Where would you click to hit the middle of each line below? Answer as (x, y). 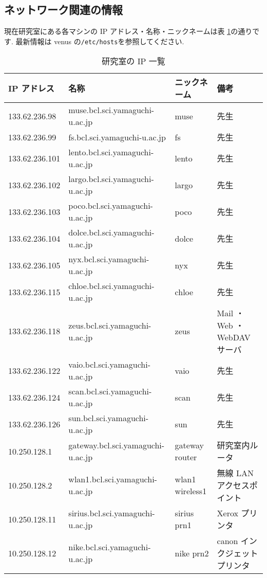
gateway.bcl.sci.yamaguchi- (117, 445)
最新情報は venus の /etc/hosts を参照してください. (100, 41)
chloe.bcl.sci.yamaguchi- (111, 286)
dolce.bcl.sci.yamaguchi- (111, 232)
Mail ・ (231, 313)
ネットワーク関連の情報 (63, 10)
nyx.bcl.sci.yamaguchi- (109, 259)
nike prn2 (192, 553)
